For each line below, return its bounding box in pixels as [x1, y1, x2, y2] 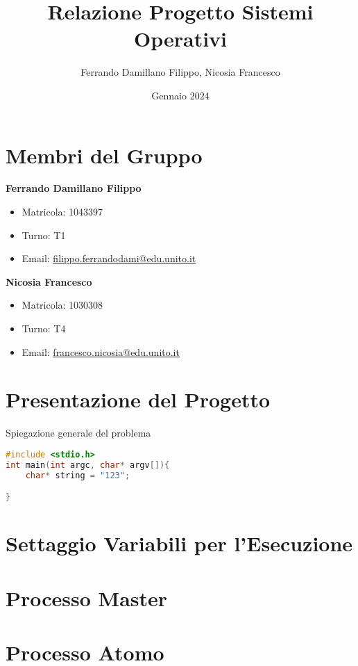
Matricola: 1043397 [22, 204, 103, 219]
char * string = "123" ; [25, 470, 130, 480]
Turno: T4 [22, 321, 66, 335]
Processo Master [6, 583, 168, 612]
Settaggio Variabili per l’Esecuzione [6, 529, 353, 558]
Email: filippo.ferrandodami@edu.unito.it [22, 251, 196, 266]
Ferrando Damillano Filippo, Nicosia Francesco [80, 65, 280, 79]
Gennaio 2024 [151, 88, 210, 102]
